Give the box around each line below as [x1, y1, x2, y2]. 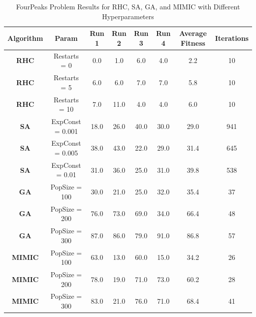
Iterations [215, 32, 249, 43]
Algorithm [7, 32, 43, 43]
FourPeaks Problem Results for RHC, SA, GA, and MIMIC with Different [16, 1, 240, 11]
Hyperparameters [102, 11, 154, 21]
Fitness [180, 37, 205, 48]
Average [179, 28, 207, 38]
